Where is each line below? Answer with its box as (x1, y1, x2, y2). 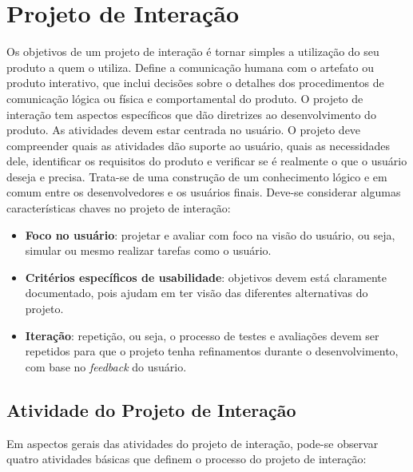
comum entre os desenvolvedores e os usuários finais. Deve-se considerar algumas (6, 184, 401, 200)
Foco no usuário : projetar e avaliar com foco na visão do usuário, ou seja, (25, 226, 395, 243)
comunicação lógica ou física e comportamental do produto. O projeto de (6, 89, 363, 106)
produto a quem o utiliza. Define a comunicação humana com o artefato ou (6, 58, 374, 75)
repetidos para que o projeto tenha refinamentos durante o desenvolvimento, (25, 343, 399, 359)
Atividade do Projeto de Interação (6, 397, 296, 422)
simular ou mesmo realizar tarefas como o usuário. (25, 242, 272, 259)
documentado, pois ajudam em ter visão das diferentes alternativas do (25, 284, 368, 301)
